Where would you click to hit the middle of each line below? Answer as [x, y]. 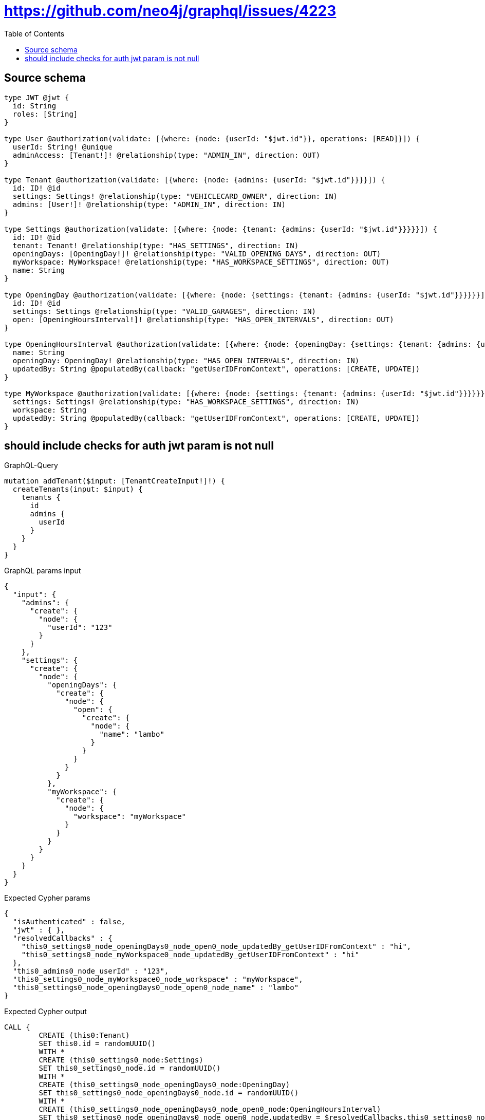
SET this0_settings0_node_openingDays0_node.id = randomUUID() [169, 1093]
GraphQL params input [43, 571]
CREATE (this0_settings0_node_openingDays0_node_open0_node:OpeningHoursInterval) [210, 1109]
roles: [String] [45, 114]
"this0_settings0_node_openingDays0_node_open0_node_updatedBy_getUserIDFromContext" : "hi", [216, 947]
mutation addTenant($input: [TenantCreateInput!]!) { [115, 481]
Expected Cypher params [47, 898]
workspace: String [50, 410]
